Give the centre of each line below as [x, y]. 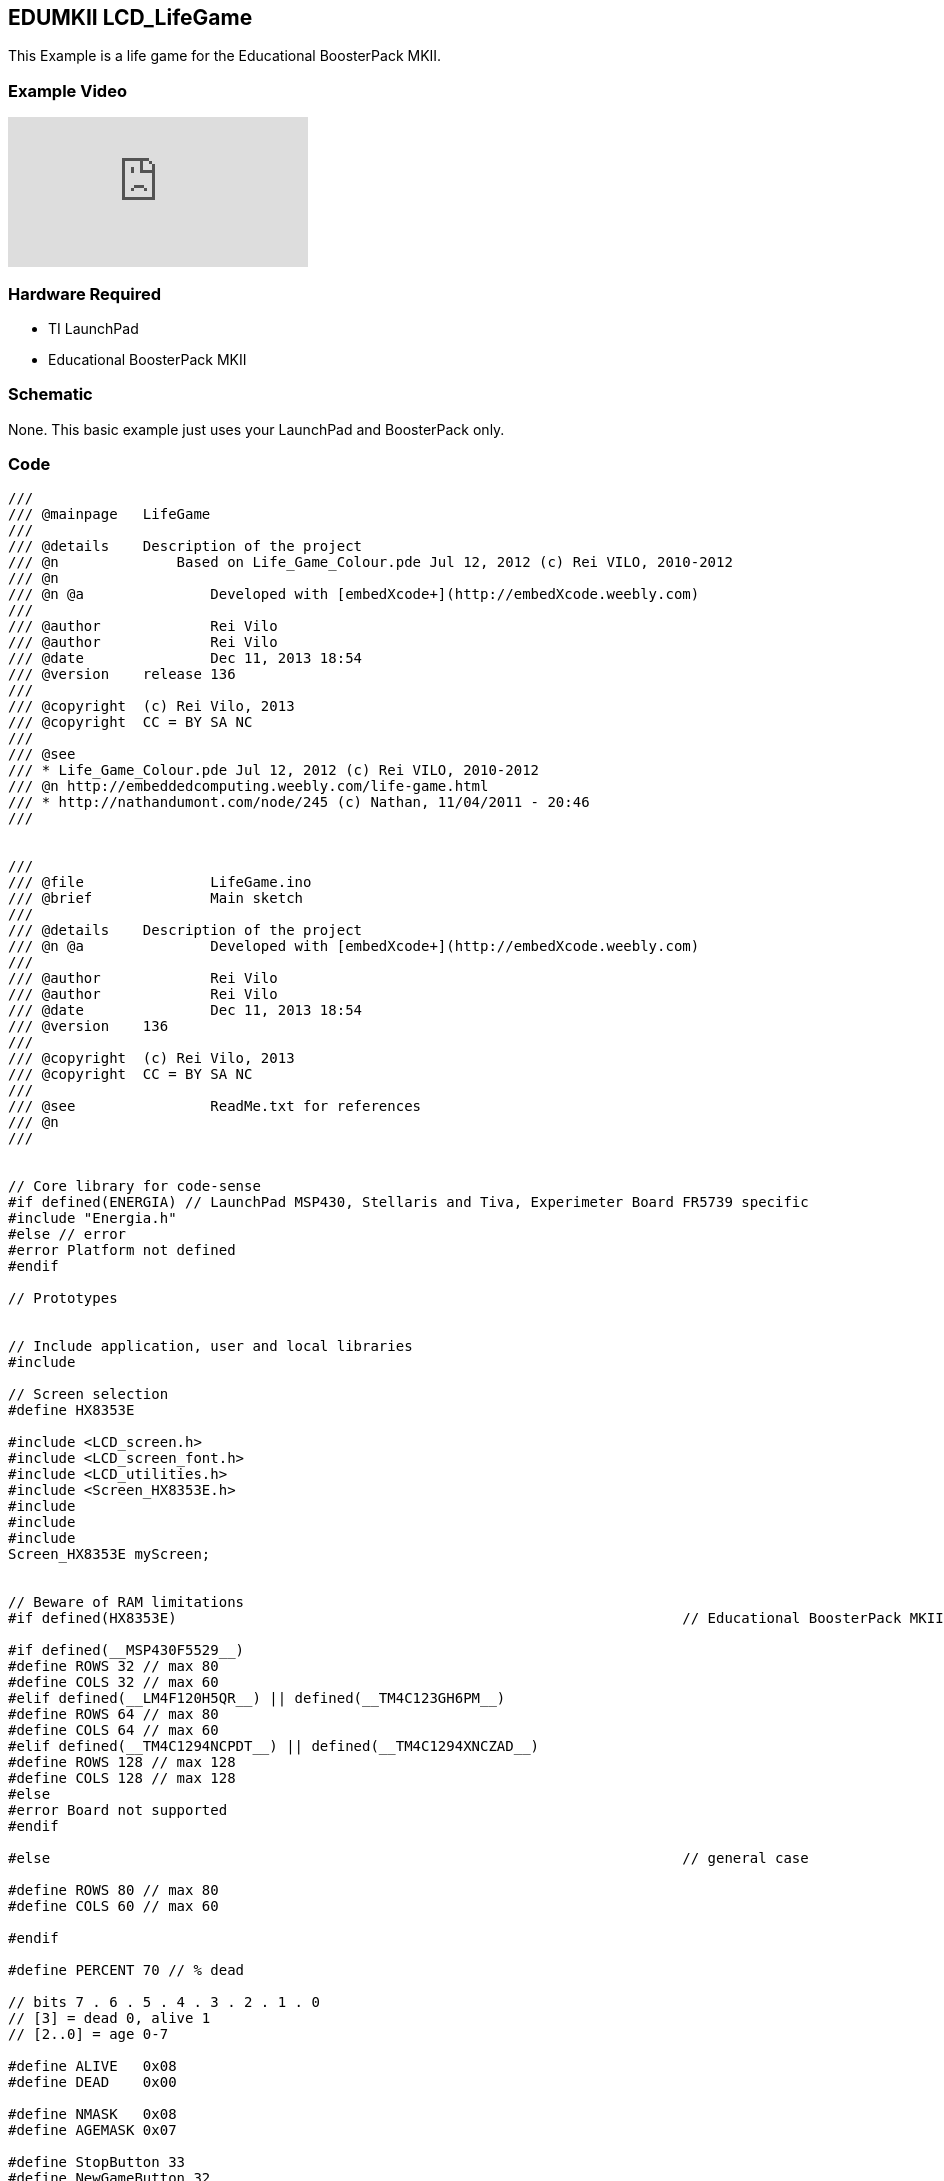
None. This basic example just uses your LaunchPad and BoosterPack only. [256, 429]
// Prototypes [63, 1298]
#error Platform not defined [122, 1250]
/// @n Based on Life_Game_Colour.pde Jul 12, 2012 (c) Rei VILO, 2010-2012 [370, 562]
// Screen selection [88, 1394]
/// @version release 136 [122, 674]
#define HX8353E [71, 1410]
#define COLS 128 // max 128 [122, 1778]
